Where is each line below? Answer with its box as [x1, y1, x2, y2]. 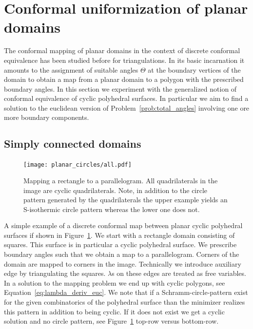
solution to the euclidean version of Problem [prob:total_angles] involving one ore [4, 102, 250, 113]
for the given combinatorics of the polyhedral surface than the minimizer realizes [4, 297, 245, 307]
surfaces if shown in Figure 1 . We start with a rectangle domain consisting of [4, 230, 235, 240]
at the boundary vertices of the [148, 64, 241, 75]
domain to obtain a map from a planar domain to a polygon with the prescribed [4, 74, 244, 84]
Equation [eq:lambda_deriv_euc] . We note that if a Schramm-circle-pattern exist [4, 287, 248, 297]
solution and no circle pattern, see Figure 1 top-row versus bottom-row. [4, 316, 219, 326]
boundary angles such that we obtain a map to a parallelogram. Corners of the [4, 249, 239, 259]
